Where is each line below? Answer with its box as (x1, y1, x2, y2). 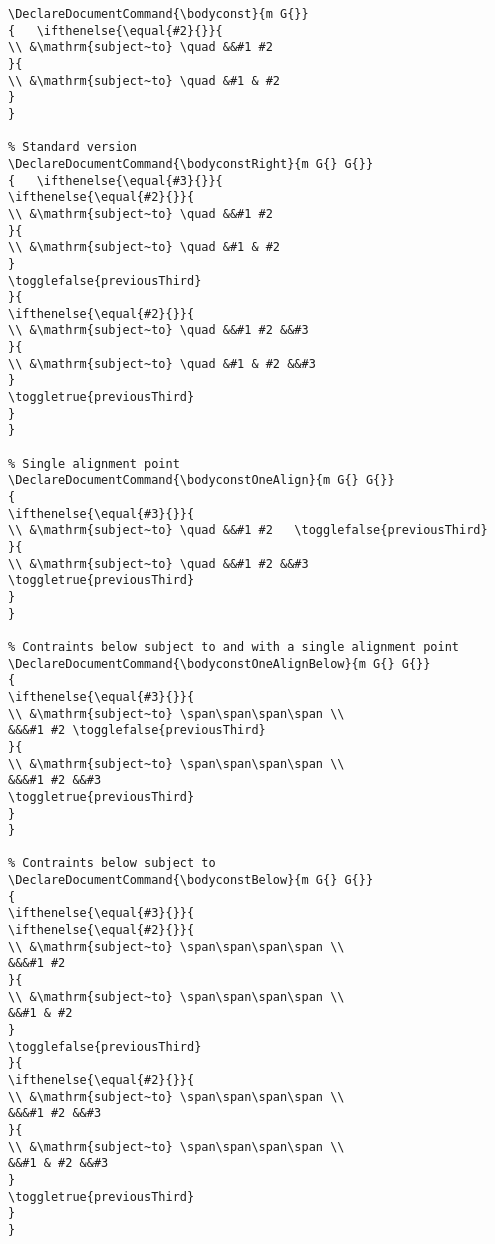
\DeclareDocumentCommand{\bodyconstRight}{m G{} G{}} (8, 156, 374, 171)
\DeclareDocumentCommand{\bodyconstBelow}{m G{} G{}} (8, 873, 374, 888)
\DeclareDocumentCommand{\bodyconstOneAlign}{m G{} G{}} (8, 473, 395, 488)
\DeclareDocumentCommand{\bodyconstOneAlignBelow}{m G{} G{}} (8, 656, 431, 671)
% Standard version (8, 140, 137, 155)
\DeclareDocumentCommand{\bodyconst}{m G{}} (8, 7, 309, 21)
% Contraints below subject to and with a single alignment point (8, 639, 460, 654)
